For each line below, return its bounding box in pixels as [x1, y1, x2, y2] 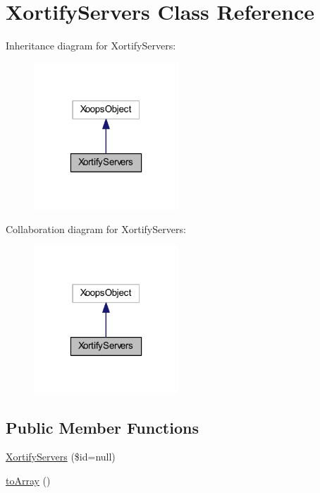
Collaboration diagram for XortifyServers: [6, 222, 186, 237]
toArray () [6, 473, 51, 488]
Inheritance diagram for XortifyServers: [6, 38, 176, 53]
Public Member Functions [6, 416, 199, 438]
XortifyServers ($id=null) [6, 449, 116, 464]
